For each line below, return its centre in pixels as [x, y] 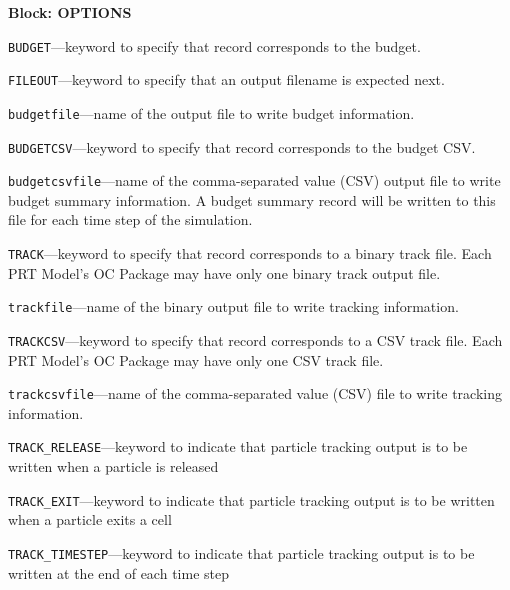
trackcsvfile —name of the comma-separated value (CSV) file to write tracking [255, 393]
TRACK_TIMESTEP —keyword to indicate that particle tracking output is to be [241, 552]
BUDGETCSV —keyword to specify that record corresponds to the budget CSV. [242, 146]
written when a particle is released [113, 466]
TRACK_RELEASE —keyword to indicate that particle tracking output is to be [238, 446]
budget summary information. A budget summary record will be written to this [252, 199]
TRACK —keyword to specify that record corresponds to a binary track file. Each [250, 253]
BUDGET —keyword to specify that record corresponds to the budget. [214, 45]
